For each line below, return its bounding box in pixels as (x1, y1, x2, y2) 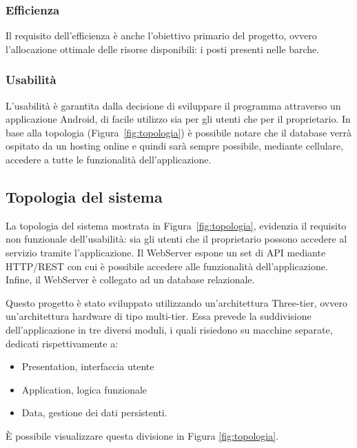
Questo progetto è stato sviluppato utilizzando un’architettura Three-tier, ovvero (6, 295, 347, 309)
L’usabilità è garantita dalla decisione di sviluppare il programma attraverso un (6, 98, 341, 112)
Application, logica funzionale (21, 382, 147, 396)
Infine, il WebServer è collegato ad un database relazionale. (6, 272, 255, 287)
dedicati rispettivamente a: (6, 336, 119, 350)
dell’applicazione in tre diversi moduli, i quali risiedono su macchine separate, (6, 322, 333, 336)
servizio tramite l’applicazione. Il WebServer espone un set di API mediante (6, 245, 326, 259)
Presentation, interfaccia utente (21, 359, 154, 374)
